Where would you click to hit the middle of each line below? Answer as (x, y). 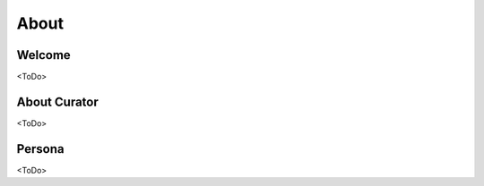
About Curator (57, 101)
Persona (40, 149)
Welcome (43, 55)
